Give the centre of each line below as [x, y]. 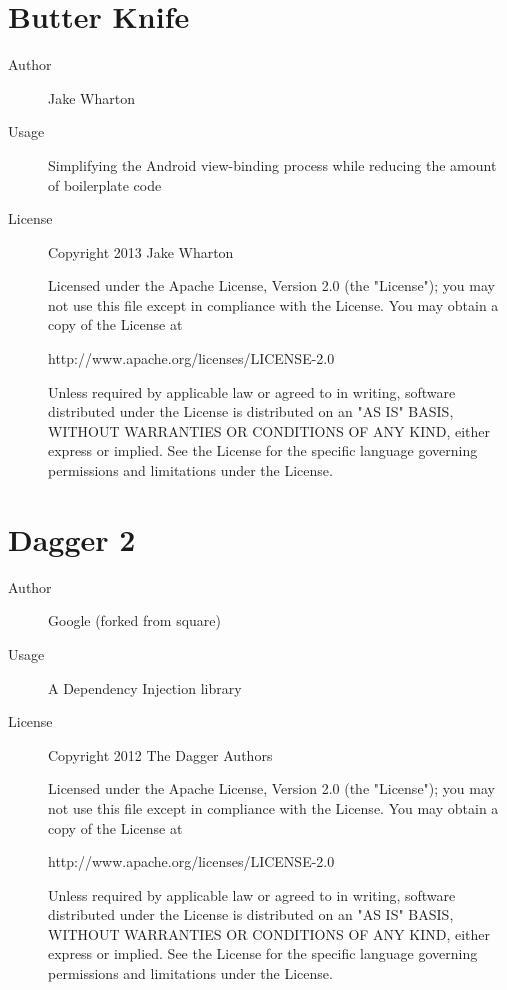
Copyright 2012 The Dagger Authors [160, 754]
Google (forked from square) [134, 620]
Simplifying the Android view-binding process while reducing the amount [272, 164]
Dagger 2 [72, 538]
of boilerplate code [105, 184]
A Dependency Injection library [145, 687]
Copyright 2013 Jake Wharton [141, 251]
